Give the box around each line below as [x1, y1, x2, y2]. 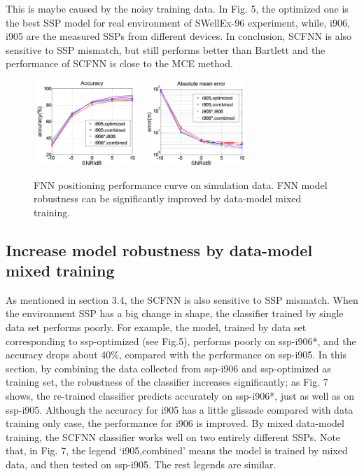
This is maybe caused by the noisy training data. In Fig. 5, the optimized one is [6, 1, 349, 15]
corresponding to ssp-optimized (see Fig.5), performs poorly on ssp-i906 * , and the [6, 333, 356, 348]
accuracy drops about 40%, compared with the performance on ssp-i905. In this [6, 347, 347, 362]
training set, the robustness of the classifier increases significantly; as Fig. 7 [6, 374, 328, 389]
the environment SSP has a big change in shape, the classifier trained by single [6, 306, 344, 321]
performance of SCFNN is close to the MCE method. [6, 56, 233, 71]
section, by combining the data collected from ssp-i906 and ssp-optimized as [6, 360, 331, 375]
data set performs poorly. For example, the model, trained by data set [6, 320, 307, 335]
